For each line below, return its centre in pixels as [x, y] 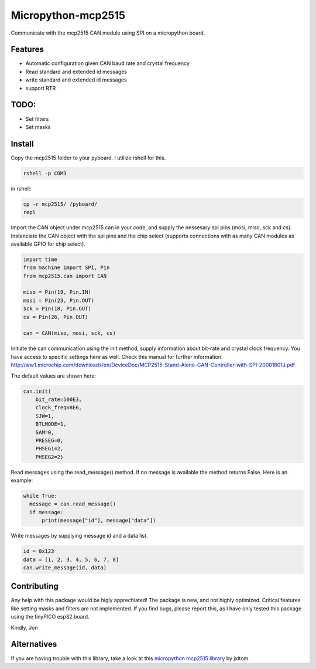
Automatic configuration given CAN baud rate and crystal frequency [108, 63]
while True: [40, 496]
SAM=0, [45, 432]
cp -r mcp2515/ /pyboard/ [60, 204]
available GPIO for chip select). [48, 244]
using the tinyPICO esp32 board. [50, 617]
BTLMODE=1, [51, 424]
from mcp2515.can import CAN [65, 276]
